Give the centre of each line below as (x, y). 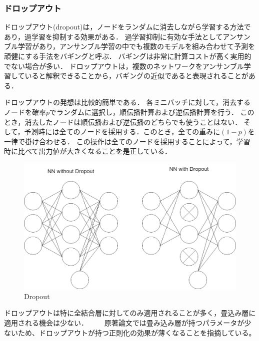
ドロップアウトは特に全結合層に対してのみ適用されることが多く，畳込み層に (130, 313)
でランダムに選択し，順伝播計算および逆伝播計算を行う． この (152, 112)
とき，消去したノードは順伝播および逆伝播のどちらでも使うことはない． (123, 122)
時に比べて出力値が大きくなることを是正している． (88, 151)
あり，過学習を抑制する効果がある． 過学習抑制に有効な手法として (113, 36)
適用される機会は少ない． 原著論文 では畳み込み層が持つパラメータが (124, 323)
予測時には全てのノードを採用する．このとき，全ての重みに (122, 132)
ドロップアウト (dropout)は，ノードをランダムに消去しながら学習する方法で (127, 27)
